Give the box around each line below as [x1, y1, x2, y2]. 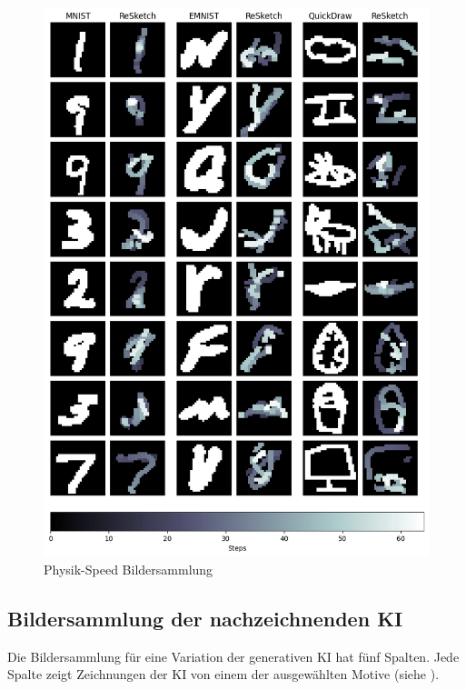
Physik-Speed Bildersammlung [44, 559, 213, 578]
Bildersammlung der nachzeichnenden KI [7, 604, 403, 632]
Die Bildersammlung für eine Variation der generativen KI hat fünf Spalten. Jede [7, 646, 460, 665]
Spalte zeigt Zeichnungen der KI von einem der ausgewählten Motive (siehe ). [7, 665, 440, 684]
